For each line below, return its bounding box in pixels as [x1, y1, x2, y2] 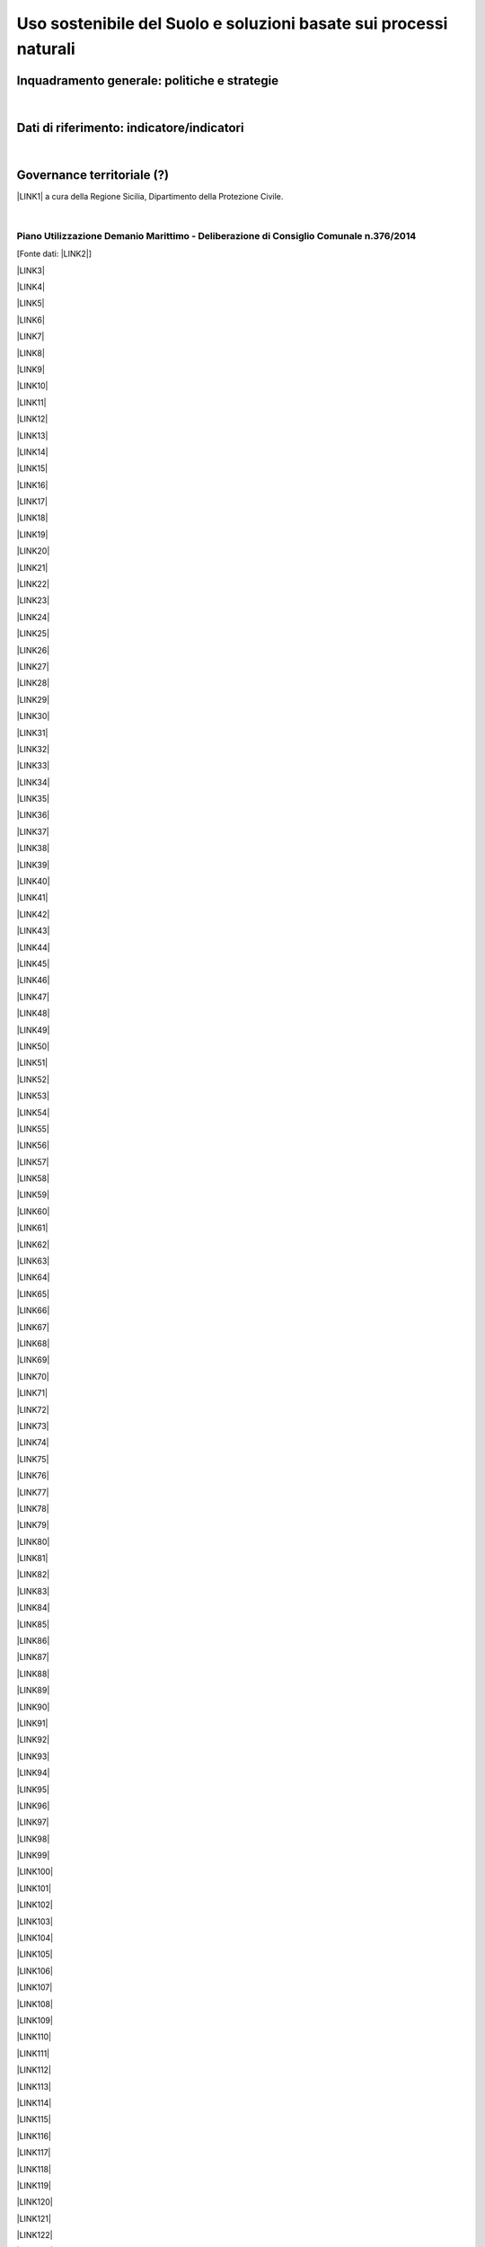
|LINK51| [16, 1057, 48, 1069]
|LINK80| [16, 1536, 50, 1547]
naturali [16, 39, 75, 58]
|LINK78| [16, 1503, 49, 1514]
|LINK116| [16, 2130, 52, 2141]
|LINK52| [16, 1074, 49, 1085]
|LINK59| [16, 1189, 49, 1200]
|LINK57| [16, 1156, 49, 1168]
